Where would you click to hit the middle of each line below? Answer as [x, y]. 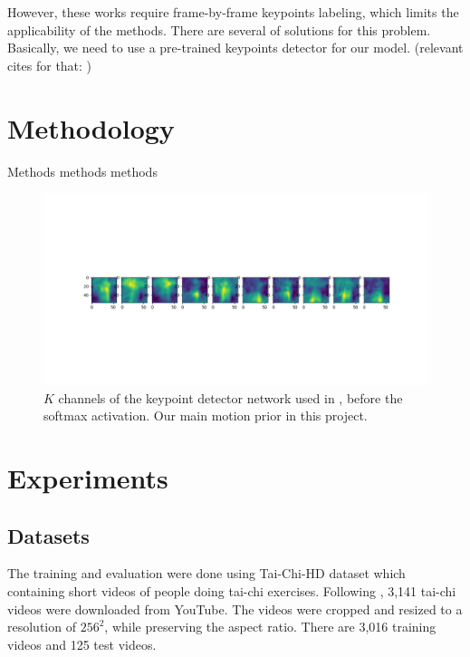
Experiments [88, 478]
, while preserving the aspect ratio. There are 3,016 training [270, 627]
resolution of [42, 627]
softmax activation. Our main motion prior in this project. [206, 415]
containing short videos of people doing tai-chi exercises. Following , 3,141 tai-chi [232, 591]
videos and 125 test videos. [82, 644]
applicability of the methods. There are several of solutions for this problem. [219, 29]
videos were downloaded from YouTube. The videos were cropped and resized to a [235, 609]
